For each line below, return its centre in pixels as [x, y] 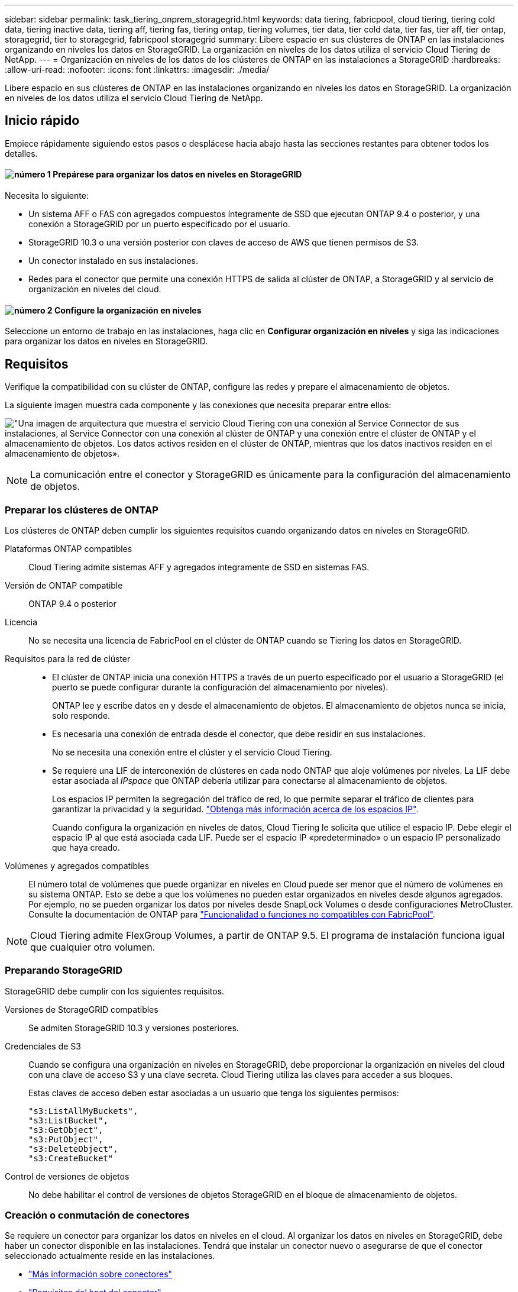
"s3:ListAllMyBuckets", [83, 1111]
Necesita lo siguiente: [47, 196]
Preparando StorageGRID [64, 970]
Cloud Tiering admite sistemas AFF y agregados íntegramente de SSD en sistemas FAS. [199, 567]
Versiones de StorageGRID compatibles [82, 1009]
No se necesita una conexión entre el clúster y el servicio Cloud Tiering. [192, 752]
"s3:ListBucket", [68, 1120]
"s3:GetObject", [66, 1130]
